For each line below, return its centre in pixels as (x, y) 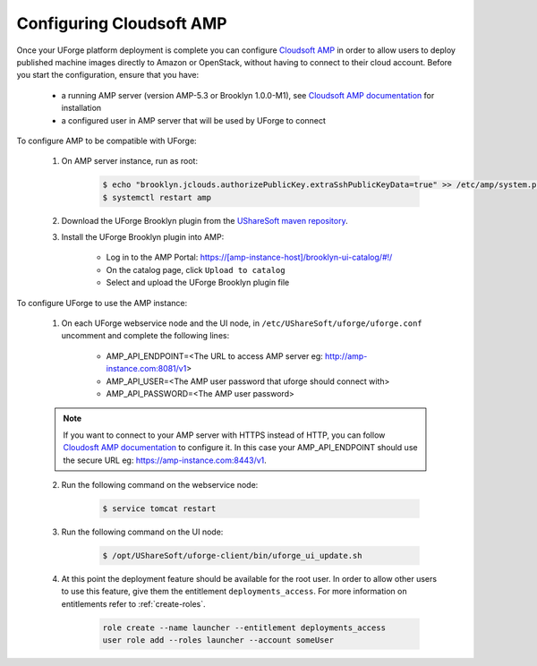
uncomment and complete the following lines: (145, 336)
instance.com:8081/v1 (146, 369)
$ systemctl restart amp (157, 197)
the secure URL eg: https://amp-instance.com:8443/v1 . (165, 460)
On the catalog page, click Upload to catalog (196, 269)
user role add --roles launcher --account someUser (218, 640)
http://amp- (346, 356)
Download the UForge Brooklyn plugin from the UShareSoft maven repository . (205, 220)
